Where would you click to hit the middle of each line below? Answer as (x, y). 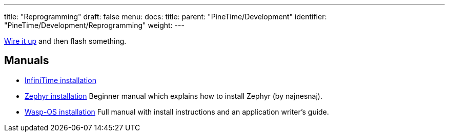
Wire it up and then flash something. (65, 41)
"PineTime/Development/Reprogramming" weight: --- (94, 25)
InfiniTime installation (60, 80)
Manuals (27, 61)
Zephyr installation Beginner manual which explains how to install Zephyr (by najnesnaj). (174, 96)
